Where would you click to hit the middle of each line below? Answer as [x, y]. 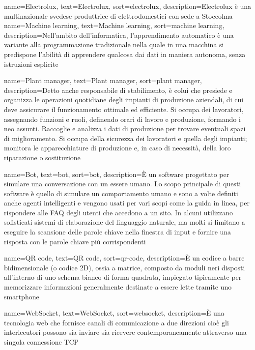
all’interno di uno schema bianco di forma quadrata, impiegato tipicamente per [123, 277]
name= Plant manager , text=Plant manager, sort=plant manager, [103, 80]
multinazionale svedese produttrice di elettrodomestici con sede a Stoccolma [118, 15]
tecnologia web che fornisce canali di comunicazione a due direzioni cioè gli [116, 322]
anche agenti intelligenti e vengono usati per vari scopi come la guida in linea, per [127, 203]
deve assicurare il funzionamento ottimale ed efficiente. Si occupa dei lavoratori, [124, 109]
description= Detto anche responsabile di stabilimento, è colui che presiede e [118, 90]
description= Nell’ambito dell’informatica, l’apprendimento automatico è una [119, 35]
